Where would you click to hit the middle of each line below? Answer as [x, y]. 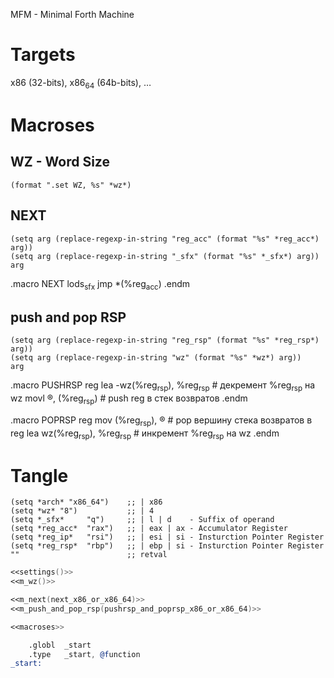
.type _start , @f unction [84, 654]
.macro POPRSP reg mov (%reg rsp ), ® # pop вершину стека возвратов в [161, 421]
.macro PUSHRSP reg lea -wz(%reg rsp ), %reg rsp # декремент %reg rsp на [163, 386]
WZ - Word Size [60, 162]
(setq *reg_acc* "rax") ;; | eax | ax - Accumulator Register [149, 529]
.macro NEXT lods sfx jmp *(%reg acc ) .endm [100, 284]
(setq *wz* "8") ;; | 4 [82, 511]
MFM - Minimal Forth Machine [72, 14]
